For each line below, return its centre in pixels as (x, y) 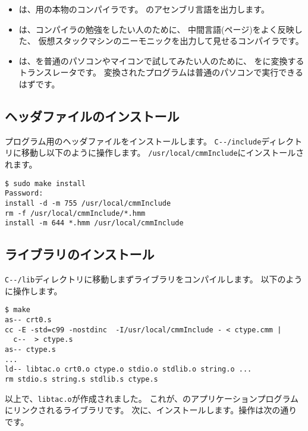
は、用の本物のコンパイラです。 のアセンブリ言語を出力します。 (144, 9)
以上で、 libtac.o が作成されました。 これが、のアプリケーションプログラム (152, 398)
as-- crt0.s (28, 320)
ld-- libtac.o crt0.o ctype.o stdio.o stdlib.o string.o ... (128, 369)
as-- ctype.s (30, 350)
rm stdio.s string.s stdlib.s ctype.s (81, 379)
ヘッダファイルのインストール (92, 116)
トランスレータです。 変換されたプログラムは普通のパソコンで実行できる (161, 72)
